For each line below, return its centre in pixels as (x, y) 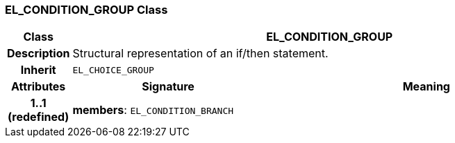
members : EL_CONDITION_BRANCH (153, 110)
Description (39, 54)
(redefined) (39, 117)
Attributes (39, 87)
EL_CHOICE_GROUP (113, 70)
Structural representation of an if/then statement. (200, 54)
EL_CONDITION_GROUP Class (86, 10)
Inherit (38, 70)
